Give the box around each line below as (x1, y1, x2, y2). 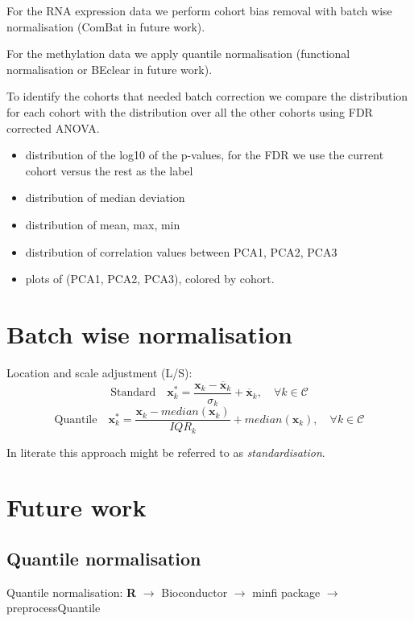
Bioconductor (161, 583, 228, 600)
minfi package (252, 583, 321, 600)
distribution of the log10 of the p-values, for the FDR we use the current (25, 146, 384, 163)
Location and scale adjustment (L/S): (6, 364, 193, 380)
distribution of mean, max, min (25, 216, 180, 232)
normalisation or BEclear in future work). (6, 60, 213, 77)
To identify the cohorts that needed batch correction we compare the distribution (6, 88, 408, 105)
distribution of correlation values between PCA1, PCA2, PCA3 (25, 243, 337, 260)
